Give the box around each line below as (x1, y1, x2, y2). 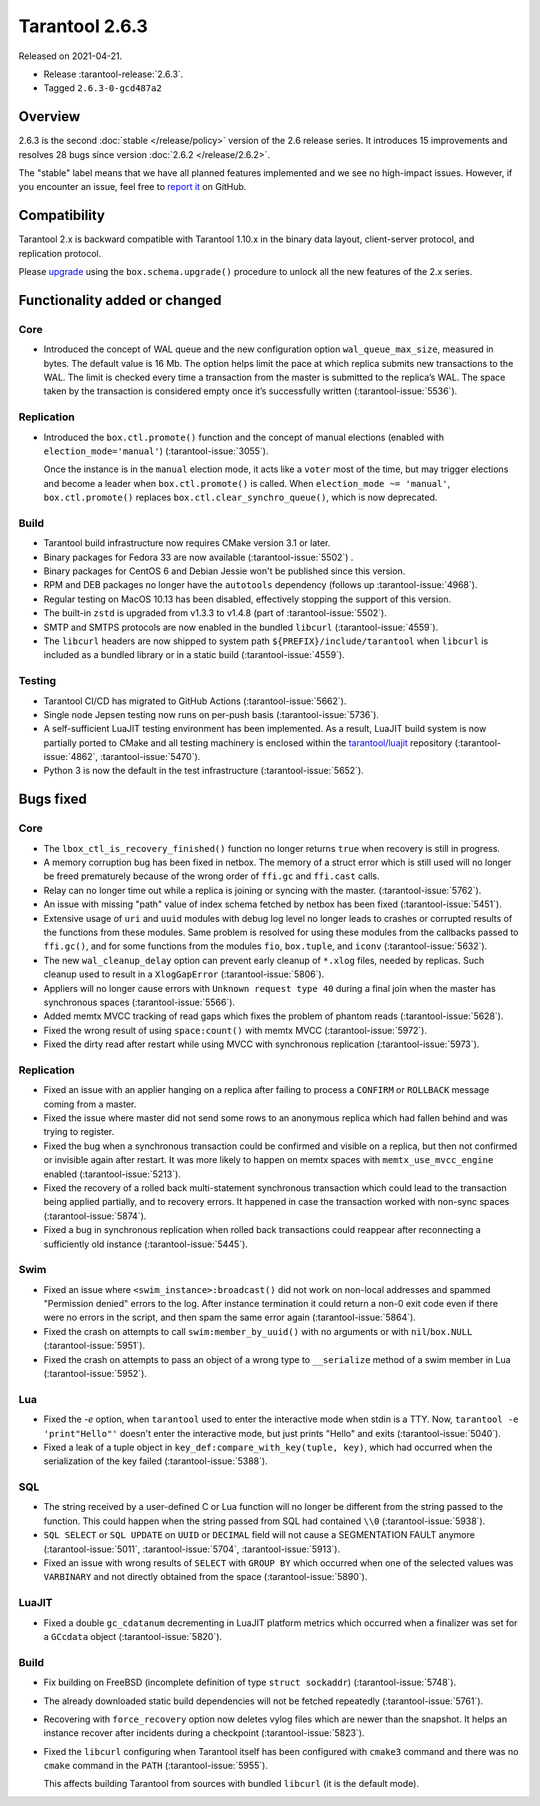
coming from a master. (43, 1098, 137, 1110)
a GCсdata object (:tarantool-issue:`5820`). (43, 1630, 223, 1642)
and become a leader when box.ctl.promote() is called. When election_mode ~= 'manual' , (43, 477, 451, 489)
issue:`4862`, (43, 751, 99, 763)
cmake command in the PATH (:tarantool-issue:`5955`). (43, 1760, 269, 1772)
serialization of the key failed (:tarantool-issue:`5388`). (43, 1455, 269, 1467)
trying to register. (43, 1126, 115, 1138)
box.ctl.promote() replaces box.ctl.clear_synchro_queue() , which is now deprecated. (43, 491, 438, 504)
